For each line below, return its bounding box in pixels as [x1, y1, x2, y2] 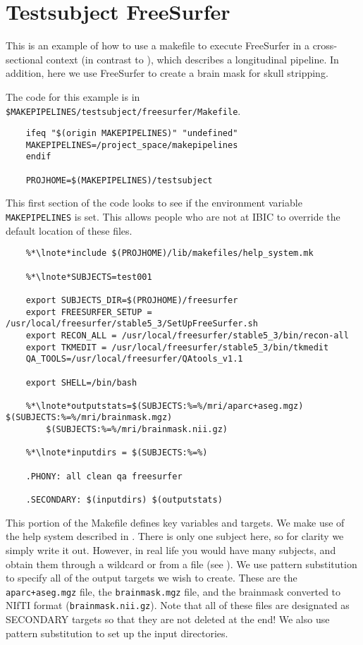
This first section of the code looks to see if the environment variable [6, 195, 302, 210]
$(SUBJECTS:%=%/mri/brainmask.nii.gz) [46, 424, 228, 435]
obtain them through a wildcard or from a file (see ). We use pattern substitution [6, 556, 357, 571]
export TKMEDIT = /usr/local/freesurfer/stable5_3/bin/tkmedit [25, 342, 329, 352]
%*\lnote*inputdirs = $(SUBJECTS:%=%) [25, 448, 208, 458]
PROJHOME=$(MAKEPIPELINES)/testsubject [25, 175, 213, 185]
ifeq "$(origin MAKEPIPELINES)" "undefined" [25, 128, 238, 139]
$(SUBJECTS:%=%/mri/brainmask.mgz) [6, 412, 173, 423]
